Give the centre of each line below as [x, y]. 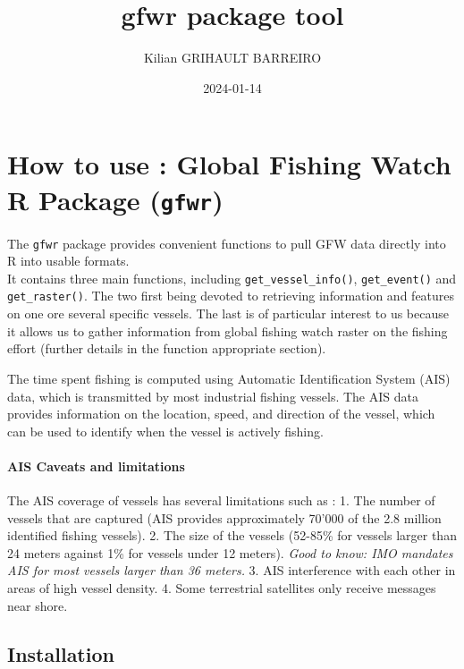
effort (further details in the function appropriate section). [167, 348]
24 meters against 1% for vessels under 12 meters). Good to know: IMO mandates [230, 552]
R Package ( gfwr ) [115, 199]
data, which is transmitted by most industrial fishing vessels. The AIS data [213, 396]
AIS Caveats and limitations [96, 466]
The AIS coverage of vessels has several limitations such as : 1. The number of [221, 500]
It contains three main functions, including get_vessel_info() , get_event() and [232, 278]
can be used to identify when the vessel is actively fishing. [165, 431]
